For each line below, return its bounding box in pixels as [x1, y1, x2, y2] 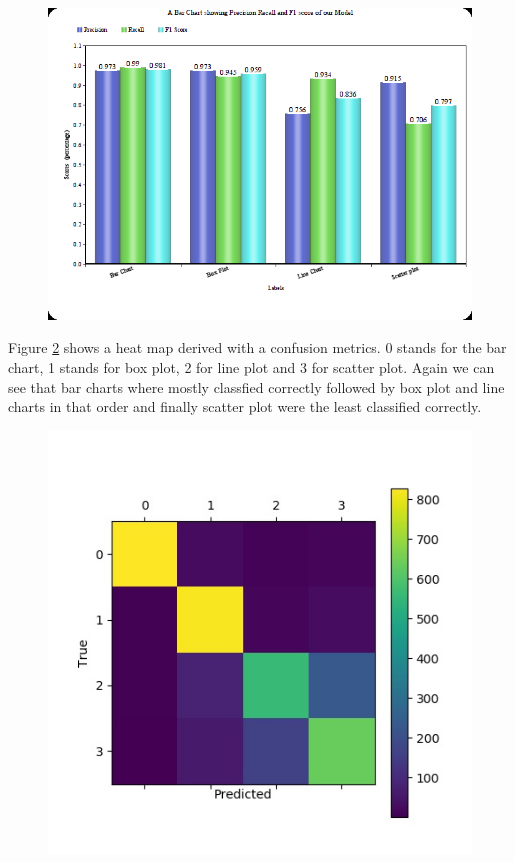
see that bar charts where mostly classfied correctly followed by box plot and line [8, 376, 505, 397]
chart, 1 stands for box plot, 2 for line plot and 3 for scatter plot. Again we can [8, 356, 495, 377]
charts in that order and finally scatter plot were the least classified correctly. [8, 396, 482, 417]
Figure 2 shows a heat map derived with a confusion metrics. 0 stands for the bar [8, 337, 507, 358]
